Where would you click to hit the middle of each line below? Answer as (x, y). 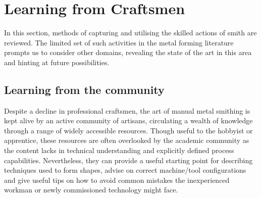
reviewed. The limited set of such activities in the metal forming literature (119, 42)
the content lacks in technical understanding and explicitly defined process (119, 150)
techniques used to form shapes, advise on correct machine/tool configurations (125, 170)
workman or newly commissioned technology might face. (91, 190)
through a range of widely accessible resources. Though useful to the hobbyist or (128, 130)
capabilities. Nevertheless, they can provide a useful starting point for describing (128, 160)
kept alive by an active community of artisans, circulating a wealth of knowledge (128, 120)
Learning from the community (84, 89)
